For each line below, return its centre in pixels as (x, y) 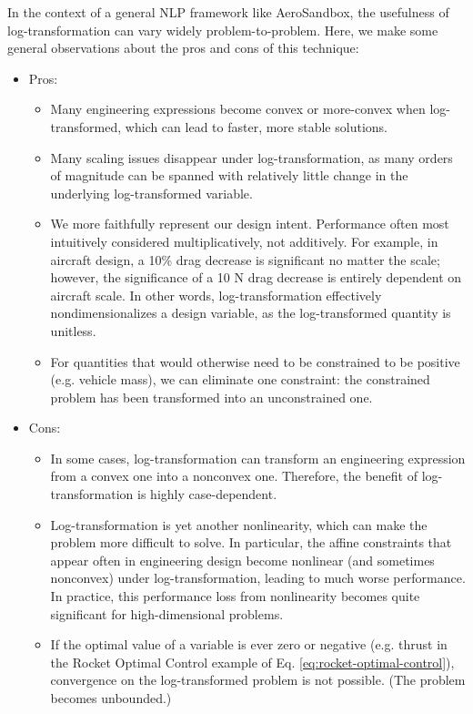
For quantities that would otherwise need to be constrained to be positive (255, 361)
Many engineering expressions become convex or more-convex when (238, 109)
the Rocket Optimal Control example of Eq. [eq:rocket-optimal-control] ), (252, 662)
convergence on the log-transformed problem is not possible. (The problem (258, 680)
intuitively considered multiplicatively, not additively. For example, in (244, 241)
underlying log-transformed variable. (151, 193)
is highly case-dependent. (207, 494)
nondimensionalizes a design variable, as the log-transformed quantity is (251, 313)
